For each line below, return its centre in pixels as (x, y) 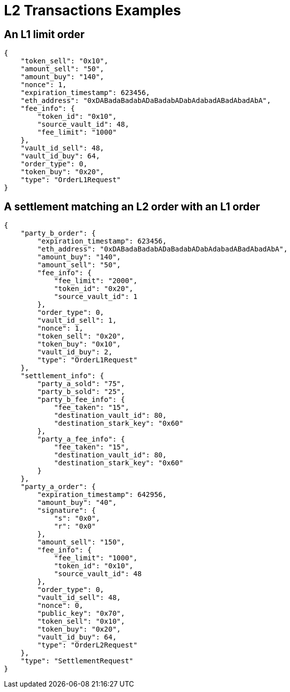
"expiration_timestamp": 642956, (102, 495)
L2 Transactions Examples (93, 10)
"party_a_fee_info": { (81, 439)
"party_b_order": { (58, 233)
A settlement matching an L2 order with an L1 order (132, 206)
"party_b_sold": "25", (81, 392)
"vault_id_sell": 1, (77, 321)
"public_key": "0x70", (81, 614)
